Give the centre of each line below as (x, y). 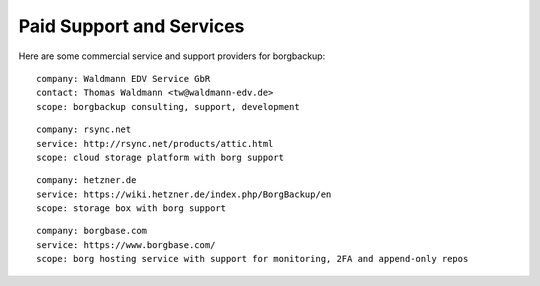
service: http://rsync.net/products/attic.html (155, 143)
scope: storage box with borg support (131, 208)
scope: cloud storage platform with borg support (160, 157)
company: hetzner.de (86, 180)
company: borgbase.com (92, 231)
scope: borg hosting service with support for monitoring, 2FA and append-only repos (252, 259)
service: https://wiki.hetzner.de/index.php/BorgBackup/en (184, 194)
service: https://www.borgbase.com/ (126, 244)
